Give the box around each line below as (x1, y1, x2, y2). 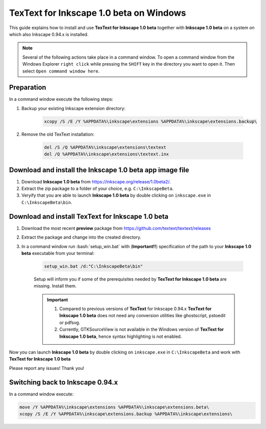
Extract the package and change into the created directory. (21, 234, 141, 240)
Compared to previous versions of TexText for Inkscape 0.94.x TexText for (59, 306, 212, 312)
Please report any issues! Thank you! (9, 365, 85, 371)
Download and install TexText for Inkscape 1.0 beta (9, 212, 168, 220)
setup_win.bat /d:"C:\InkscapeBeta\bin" (44, 263, 143, 269)
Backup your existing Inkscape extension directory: (21, 105, 126, 111)
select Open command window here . (22, 68, 100, 74)
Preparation (9, 83, 46, 92)
